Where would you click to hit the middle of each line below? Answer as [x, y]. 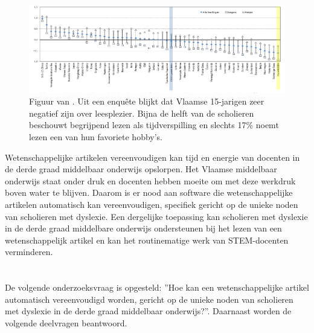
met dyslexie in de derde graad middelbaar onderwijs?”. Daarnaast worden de [148, 311]
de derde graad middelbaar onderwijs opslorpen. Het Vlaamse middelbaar [141, 169]
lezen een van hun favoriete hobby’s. [96, 136]
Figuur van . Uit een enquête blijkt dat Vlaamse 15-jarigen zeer [147, 101]
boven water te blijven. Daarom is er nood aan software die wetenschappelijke [149, 192]
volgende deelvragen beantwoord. [66, 322]
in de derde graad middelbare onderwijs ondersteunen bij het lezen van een [143, 228]
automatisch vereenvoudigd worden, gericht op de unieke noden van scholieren [149, 299]
